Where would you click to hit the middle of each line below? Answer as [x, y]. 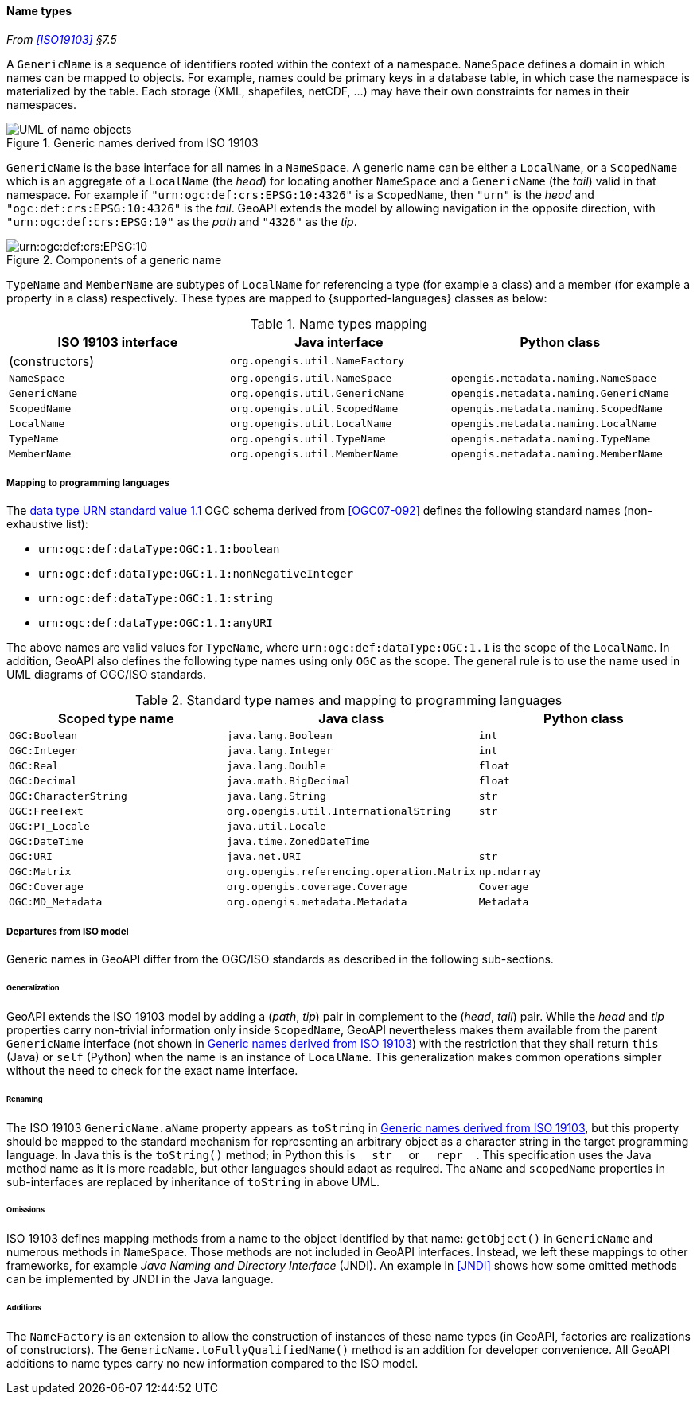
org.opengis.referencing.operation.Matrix [351, 872]
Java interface [339, 342]
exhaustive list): [47, 524]
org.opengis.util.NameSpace [311, 378]
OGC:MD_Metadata [56, 902]
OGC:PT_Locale [49, 827]
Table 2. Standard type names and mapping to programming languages [348, 700]
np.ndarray [510, 872]
